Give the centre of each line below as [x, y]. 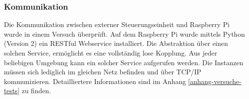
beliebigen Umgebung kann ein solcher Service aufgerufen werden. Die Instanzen [124, 62]
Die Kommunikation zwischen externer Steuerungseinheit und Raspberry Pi [117, 24]
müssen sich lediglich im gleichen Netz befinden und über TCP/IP [103, 72]
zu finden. [36, 91]
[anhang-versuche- [215, 81]
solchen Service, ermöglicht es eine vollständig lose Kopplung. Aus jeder [111, 53]
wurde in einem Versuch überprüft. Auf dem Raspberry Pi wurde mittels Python [124, 34]
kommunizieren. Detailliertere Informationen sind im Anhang [95, 81]
